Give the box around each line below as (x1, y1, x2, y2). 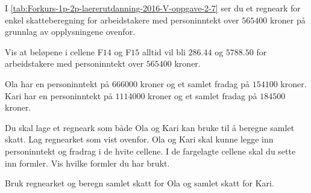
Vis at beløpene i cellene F (5, 45, 103, 58)
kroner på (269, 13, 306, 26)
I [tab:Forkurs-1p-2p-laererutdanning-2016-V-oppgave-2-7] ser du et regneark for (5, 2, 301, 14)
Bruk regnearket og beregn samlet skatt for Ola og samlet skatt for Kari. (5, 177, 274, 189)
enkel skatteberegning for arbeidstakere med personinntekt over (5, 13, 239, 26)
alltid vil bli (142, 45, 186, 58)
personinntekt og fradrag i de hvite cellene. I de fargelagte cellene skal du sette (5, 144, 296, 157)
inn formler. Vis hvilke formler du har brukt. (5, 156, 170, 169)
